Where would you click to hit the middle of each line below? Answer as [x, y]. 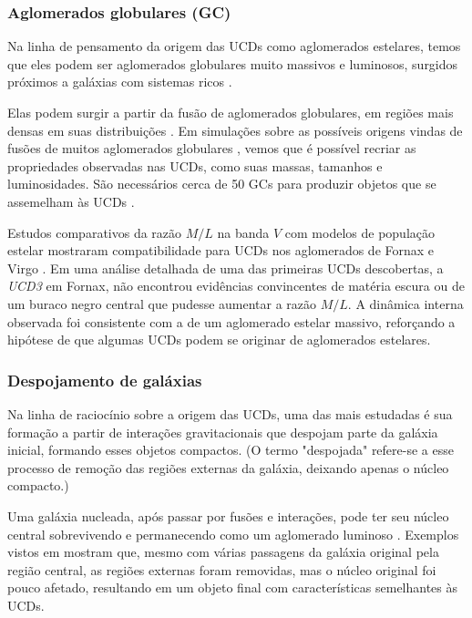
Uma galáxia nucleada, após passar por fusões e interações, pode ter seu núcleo [228, 515]
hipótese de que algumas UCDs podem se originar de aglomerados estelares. [219, 340]
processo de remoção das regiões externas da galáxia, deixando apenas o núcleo [228, 467]
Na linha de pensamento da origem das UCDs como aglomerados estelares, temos [234, 46]
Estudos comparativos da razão [95, 232]
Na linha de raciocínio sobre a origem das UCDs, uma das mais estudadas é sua [230, 413]
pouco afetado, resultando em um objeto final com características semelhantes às [233, 587]
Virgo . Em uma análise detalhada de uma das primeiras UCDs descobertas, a [226, 268]
